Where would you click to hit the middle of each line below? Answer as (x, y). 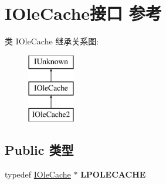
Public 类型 (39, 150)
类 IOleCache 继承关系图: (52, 41)
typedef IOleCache (38, 174)
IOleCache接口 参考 (83, 13)
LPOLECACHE (113, 174)
